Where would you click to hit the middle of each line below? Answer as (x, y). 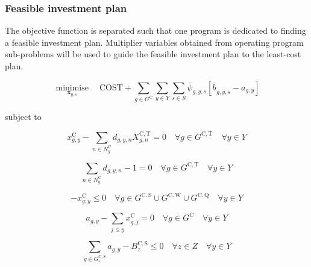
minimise (72, 88)
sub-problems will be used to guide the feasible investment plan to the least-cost (153, 54)
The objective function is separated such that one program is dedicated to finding (155, 30)
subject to (23, 117)
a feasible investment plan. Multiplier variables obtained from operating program (154, 42)
